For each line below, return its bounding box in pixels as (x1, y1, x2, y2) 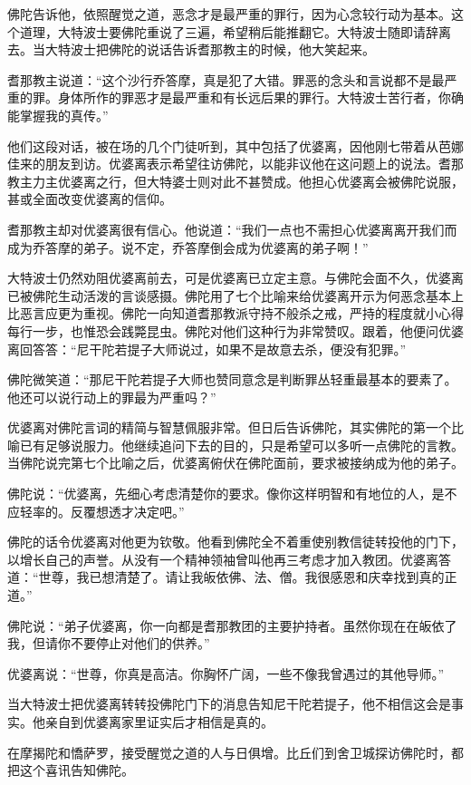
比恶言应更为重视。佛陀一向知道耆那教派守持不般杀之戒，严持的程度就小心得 (7, 304, 464, 323)
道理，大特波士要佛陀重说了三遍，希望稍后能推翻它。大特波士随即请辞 (19, 22, 438, 41)
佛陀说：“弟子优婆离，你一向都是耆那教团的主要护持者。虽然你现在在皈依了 (7, 615, 457, 635)
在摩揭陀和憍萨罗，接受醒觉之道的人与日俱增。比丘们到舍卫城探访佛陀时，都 (7, 742, 464, 761)
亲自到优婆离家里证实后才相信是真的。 (44, 712, 274, 731)
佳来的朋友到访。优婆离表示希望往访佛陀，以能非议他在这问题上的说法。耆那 (7, 154, 464, 173)
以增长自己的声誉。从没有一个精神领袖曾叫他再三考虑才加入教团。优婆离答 (7, 549, 451, 568)
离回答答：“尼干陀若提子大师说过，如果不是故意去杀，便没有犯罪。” (7, 339, 407, 358)
